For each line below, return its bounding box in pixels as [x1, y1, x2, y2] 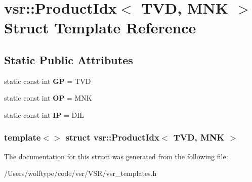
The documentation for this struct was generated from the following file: [4, 151, 228, 161]
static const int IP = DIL [4, 109, 85, 120]
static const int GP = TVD [4, 75, 91, 86]
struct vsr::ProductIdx [65, 131, 159, 144]
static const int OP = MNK [4, 93, 92, 103]
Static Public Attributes [4, 52, 133, 67]
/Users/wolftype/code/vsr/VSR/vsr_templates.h [4, 168, 157, 178]
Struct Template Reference [4, 17, 196, 38]
